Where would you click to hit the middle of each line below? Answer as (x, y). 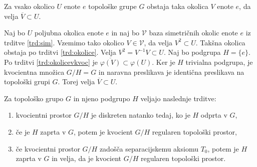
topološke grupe (112, 6)
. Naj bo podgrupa (192, 52)
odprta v (214, 115)
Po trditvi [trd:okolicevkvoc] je (51, 62)
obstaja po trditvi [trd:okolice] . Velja (60, 52)
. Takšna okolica (220, 42)
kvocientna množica (34, 72)
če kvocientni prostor (48, 148)
